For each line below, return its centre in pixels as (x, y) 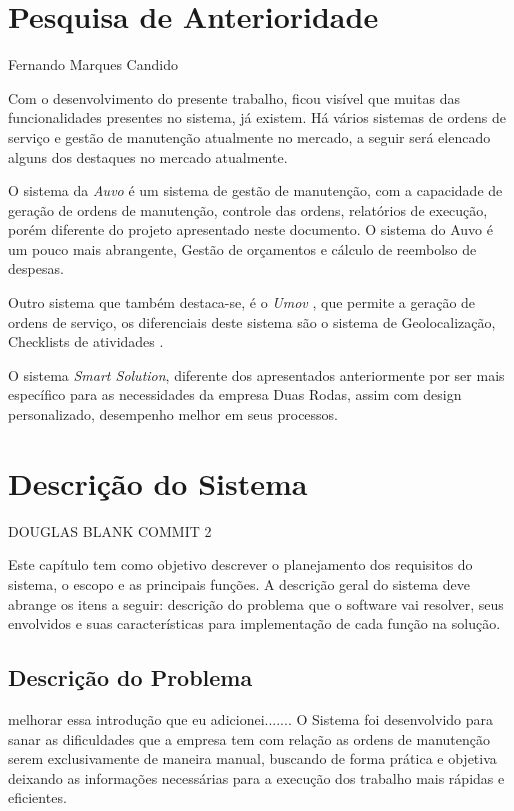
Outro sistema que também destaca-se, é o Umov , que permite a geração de (242, 302)
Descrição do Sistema (158, 482)
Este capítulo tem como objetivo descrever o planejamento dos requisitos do (240, 564)
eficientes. (37, 797)
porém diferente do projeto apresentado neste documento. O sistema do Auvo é (250, 229)
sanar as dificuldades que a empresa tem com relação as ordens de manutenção (249, 738)
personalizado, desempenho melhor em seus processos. (173, 414)
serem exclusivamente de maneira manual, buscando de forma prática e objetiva (252, 758)
